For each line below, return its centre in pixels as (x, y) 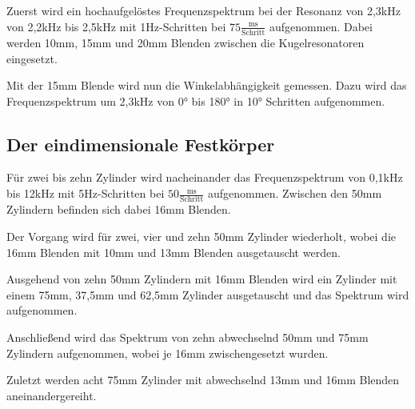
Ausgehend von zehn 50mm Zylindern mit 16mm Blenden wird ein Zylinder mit (202, 279)
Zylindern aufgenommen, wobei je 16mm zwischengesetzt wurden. (168, 353)
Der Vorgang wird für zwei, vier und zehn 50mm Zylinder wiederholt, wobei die (201, 236)
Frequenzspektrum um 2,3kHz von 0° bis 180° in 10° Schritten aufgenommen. (196, 100)
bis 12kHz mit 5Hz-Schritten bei (86, 193)
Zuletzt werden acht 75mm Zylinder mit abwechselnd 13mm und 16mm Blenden (203, 380)
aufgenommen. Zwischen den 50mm (295, 193)
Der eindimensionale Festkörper (141, 144)
